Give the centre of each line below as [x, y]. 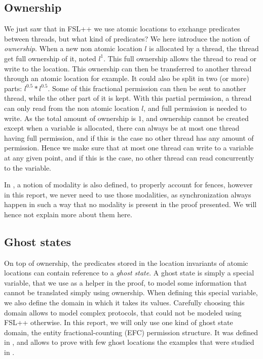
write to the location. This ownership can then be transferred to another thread [128, 68]
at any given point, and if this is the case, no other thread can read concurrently [129, 157]
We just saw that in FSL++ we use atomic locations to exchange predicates [122, 29]
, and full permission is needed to [195, 108]
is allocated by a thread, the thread [204, 48]
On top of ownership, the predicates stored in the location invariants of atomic [126, 263]
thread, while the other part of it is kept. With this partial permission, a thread [128, 98]
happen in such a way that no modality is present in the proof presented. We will [130, 204]
